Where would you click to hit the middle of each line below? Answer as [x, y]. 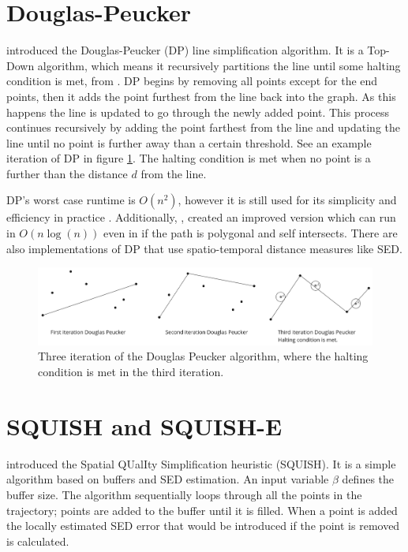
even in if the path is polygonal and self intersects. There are [251, 233]
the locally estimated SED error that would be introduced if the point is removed [203, 526]
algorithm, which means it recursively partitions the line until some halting [219, 65]
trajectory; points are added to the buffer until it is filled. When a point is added [202, 510]
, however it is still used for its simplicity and [287, 200]
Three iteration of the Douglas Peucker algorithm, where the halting [203, 356]
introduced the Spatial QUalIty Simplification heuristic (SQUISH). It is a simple [201, 463]
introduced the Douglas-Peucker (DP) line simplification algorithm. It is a [185, 50]
